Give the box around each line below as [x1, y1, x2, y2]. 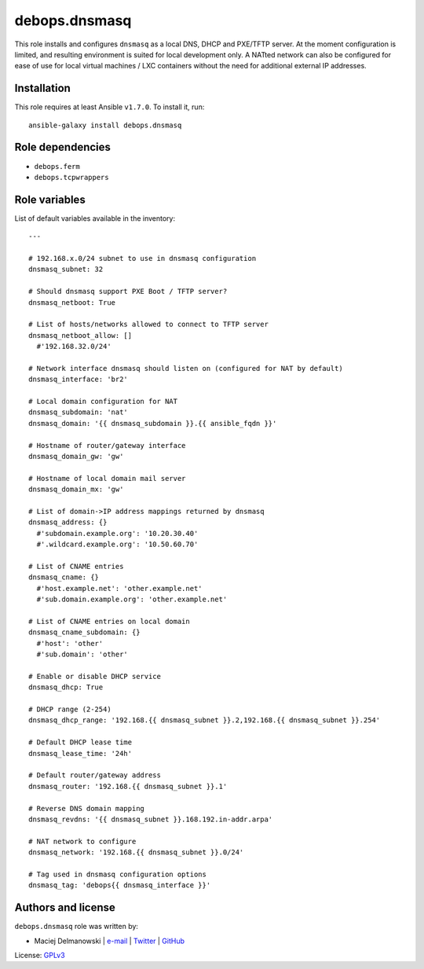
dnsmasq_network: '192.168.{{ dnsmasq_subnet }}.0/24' [28, 848, 244, 857]
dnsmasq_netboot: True [28, 298, 116, 306]
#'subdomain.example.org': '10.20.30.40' [36, 529, 199, 538]
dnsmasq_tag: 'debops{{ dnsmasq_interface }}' [28, 881, 211, 890]
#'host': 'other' [36, 639, 104, 648]
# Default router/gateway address [28, 771, 161, 780]
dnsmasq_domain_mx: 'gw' [28, 485, 124, 494]
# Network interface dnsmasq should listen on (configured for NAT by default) [28, 364, 343, 373]
